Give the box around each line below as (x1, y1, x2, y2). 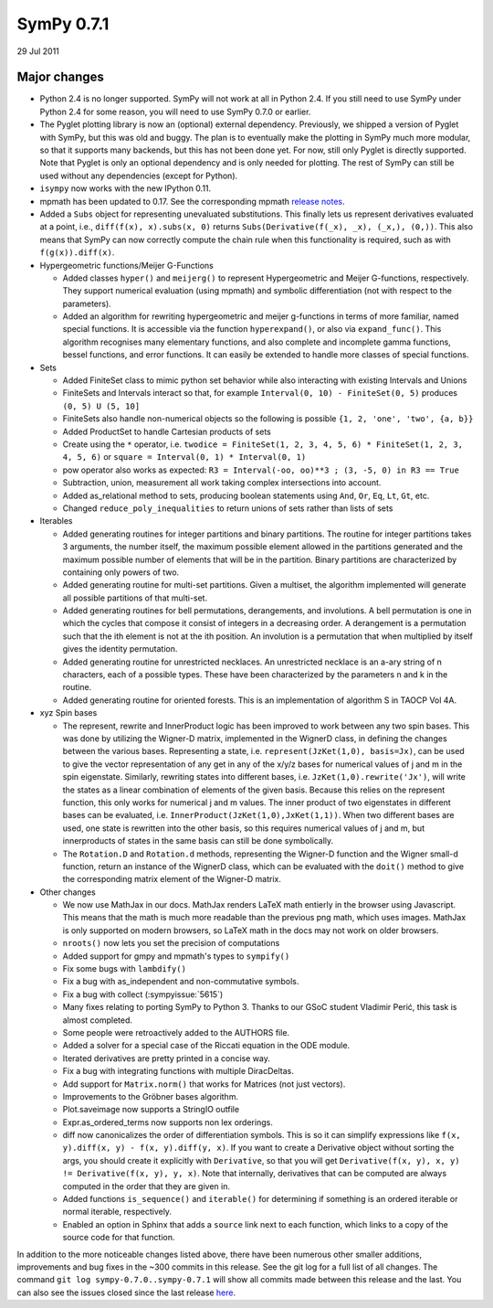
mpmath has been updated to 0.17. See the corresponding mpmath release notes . (39, 196, 346, 207)
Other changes (39, 887, 96, 898)
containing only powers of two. (62, 567, 180, 578)
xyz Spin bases (39, 707, 98, 718)
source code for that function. (62, 1232, 175, 1243)
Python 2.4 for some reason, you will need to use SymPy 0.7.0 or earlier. (39, 106, 311, 117)
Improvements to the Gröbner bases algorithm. (62, 1090, 239, 1101)
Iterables (39, 516, 73, 526)
